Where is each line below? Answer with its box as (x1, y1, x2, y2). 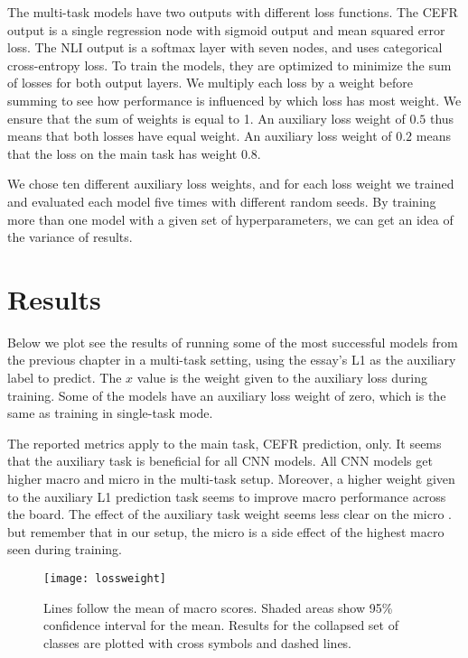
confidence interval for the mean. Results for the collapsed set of (43, 616, 398, 635)
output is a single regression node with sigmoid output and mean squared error (7, 20, 445, 39)
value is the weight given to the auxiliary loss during (136, 368, 427, 387)
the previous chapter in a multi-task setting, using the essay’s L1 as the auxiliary (7, 350, 456, 369)
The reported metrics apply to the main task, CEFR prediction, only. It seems (7, 433, 442, 452)
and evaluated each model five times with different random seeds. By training (7, 191, 436, 210)
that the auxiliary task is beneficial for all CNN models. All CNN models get (7, 451, 433, 470)
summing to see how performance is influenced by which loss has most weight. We (7, 90, 462, 109)
